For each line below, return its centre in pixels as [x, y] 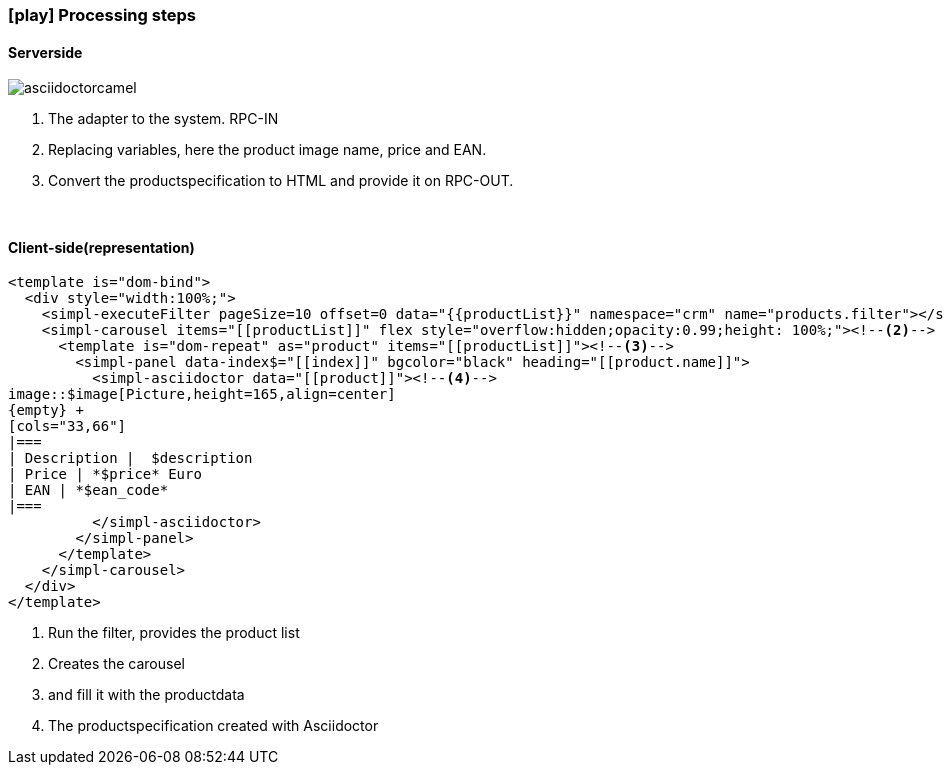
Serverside [45, 52]
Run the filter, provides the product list [174, 633]
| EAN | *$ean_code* [88, 490]
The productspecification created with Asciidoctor [213, 726]
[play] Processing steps [102, 15]
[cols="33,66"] [67, 426]
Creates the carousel [116, 664]
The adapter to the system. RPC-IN [163, 119]
